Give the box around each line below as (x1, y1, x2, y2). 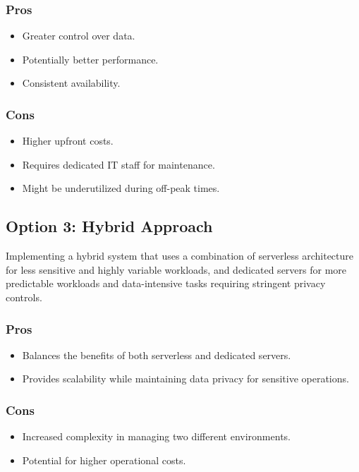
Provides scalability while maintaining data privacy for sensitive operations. (22, 371, 349, 386)
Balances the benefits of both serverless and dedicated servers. (22, 347, 291, 362)
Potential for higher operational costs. (22, 452, 186, 467)
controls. (6, 289, 42, 304)
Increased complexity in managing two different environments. (22, 429, 291, 444)
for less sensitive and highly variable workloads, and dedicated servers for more (6, 262, 347, 277)
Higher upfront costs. (22, 133, 114, 148)
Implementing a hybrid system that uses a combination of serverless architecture (6, 248, 354, 263)
